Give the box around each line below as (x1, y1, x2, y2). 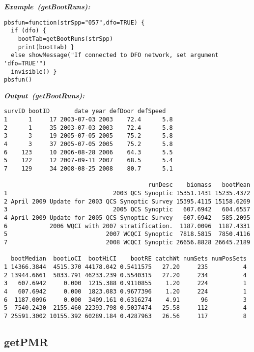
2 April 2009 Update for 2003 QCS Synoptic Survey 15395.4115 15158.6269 (4, 198, 251, 205)
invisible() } (11, 68, 57, 75)
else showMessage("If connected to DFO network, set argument (11, 52, 219, 59)
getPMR (4, 334, 49, 349)
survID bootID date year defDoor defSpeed (4, 108, 166, 115)
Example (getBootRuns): (4, 1, 90, 11)
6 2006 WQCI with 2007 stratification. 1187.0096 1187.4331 (4, 222, 251, 230)
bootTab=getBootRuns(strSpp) (18, 35, 113, 42)
